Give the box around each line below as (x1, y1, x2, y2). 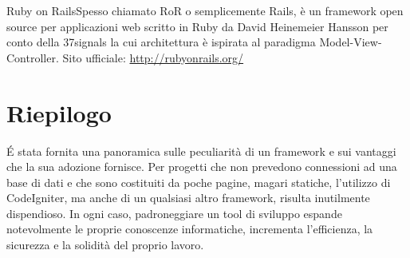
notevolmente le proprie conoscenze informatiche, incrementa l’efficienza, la (6, 220, 373, 237)
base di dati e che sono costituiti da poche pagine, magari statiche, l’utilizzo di (6, 173, 391, 190)
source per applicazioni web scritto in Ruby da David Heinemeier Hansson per (6, 18, 388, 34)
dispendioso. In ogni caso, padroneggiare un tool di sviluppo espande (6, 204, 342, 221)
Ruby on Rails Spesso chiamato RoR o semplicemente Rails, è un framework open (6, 2, 404, 18)
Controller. (6, 49, 59, 65)
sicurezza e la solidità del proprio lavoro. (6, 236, 204, 253)
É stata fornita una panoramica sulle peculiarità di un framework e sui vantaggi (6, 142, 396, 159)
